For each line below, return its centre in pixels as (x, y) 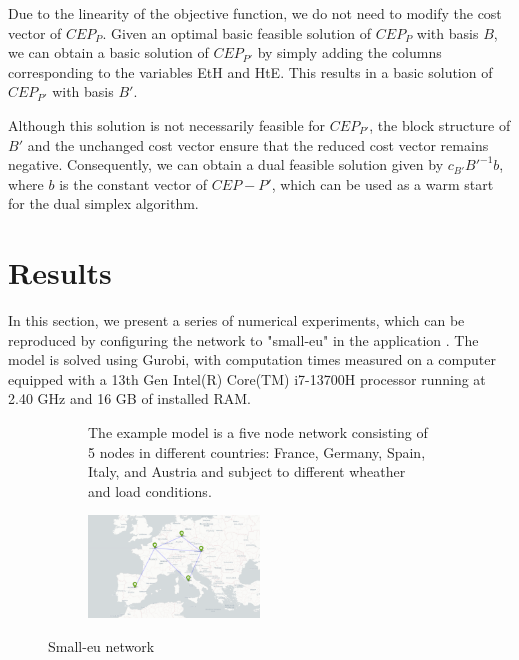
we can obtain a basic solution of (108, 52)
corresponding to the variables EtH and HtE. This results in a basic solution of (250, 71)
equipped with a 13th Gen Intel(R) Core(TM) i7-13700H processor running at (247, 378)
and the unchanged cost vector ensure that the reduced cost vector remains (258, 144)
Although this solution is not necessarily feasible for (167, 124)
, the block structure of (440, 124)
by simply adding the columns (349, 52)
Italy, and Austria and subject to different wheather (247, 471)
